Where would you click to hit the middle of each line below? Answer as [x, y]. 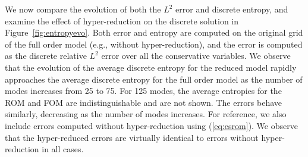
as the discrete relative [46, 56]
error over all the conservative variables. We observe [196, 56]
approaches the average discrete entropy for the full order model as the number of [154, 79]
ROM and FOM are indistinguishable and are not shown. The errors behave [144, 102]
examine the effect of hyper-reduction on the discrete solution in [122, 21]
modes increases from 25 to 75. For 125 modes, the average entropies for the [143, 91]
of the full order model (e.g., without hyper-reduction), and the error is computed [154, 44]
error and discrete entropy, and [232, 9]
